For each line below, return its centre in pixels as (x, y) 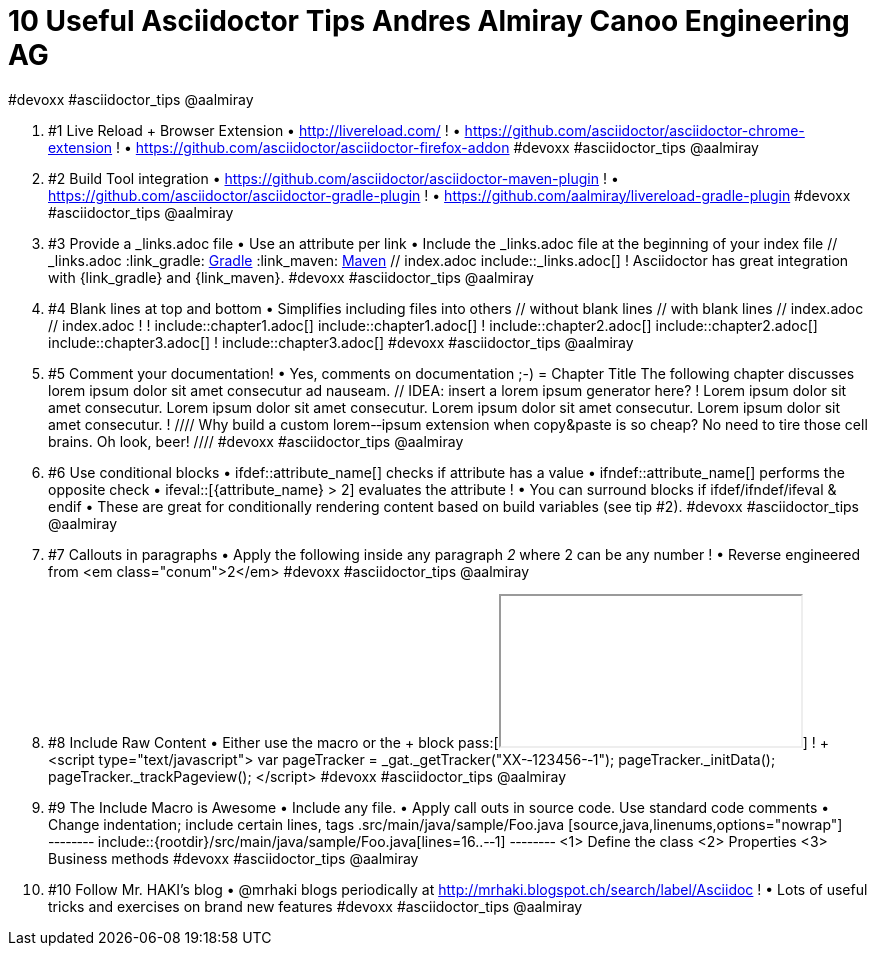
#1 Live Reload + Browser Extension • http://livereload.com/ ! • (254, 130)
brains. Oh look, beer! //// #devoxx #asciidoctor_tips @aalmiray (256, 441)
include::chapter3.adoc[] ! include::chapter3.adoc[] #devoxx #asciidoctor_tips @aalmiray (341, 342)
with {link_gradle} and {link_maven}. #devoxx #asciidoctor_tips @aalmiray (291, 277)
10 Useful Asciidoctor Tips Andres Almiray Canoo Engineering (429, 21)
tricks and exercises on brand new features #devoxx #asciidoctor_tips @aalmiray (315, 906)
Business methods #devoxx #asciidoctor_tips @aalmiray (233, 858)
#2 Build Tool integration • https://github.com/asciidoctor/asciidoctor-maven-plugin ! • (333, 178)
